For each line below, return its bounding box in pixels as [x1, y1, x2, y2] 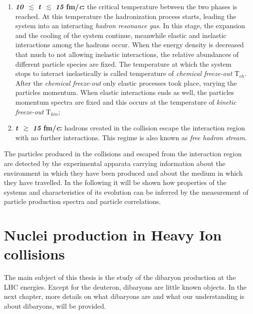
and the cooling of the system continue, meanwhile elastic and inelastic [15, 30, 227, 40]
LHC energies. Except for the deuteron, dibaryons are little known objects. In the [4, 281, 247, 292]
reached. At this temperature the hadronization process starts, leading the [15, 11, 236, 21]
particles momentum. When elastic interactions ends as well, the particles [15, 87, 234, 97]
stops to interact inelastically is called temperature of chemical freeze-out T [15, 68, 239, 78]
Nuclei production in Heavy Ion [4, 225, 222, 245]
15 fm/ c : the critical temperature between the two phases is [55, 1, 237, 11]
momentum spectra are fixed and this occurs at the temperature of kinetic [15, 96, 236, 107]
